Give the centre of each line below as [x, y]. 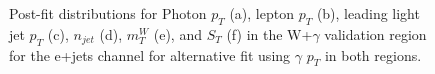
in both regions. [373, 54]
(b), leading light [368, 13]
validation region [375, 33]
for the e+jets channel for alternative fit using [150, 54]
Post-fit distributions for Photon [108, 13]
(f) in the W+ [269, 33]
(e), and [177, 33]
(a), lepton [261, 13]
